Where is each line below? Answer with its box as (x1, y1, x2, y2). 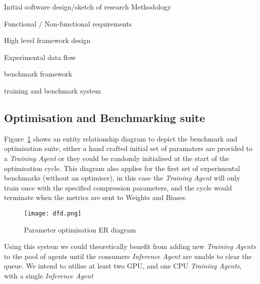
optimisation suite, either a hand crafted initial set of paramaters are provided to (4, 143, 252, 153)
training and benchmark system (4, 85, 101, 95)
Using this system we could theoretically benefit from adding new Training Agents (4, 241, 256, 251)
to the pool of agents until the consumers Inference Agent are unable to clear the (4, 250, 252, 261)
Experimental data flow (4, 51, 76, 62)
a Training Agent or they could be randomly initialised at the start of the (4, 152, 229, 163)
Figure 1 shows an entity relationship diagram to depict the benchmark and (4, 133, 237, 143)
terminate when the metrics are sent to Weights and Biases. (4, 192, 187, 202)
